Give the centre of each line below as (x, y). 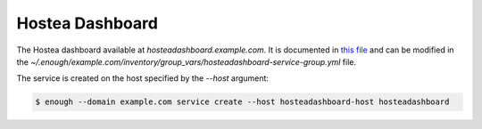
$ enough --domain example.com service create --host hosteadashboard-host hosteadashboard (242, 102)
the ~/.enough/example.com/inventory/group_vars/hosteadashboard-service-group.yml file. (187, 61)
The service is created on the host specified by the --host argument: (143, 78)
